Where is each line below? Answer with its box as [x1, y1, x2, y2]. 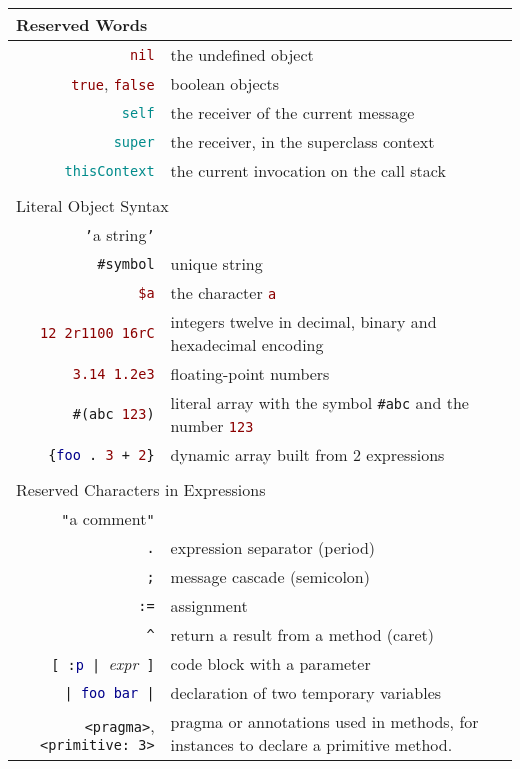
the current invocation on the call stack [170, 159, 446, 182]
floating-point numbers [170, 362, 330, 385]
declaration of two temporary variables [170, 681, 442, 704]
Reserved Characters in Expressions [16, 478, 266, 501]
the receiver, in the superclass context [170, 130, 435, 153]
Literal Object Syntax [16, 194, 169, 217]
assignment [170, 594, 248, 617]
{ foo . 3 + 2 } [48, 446, 155, 463]
